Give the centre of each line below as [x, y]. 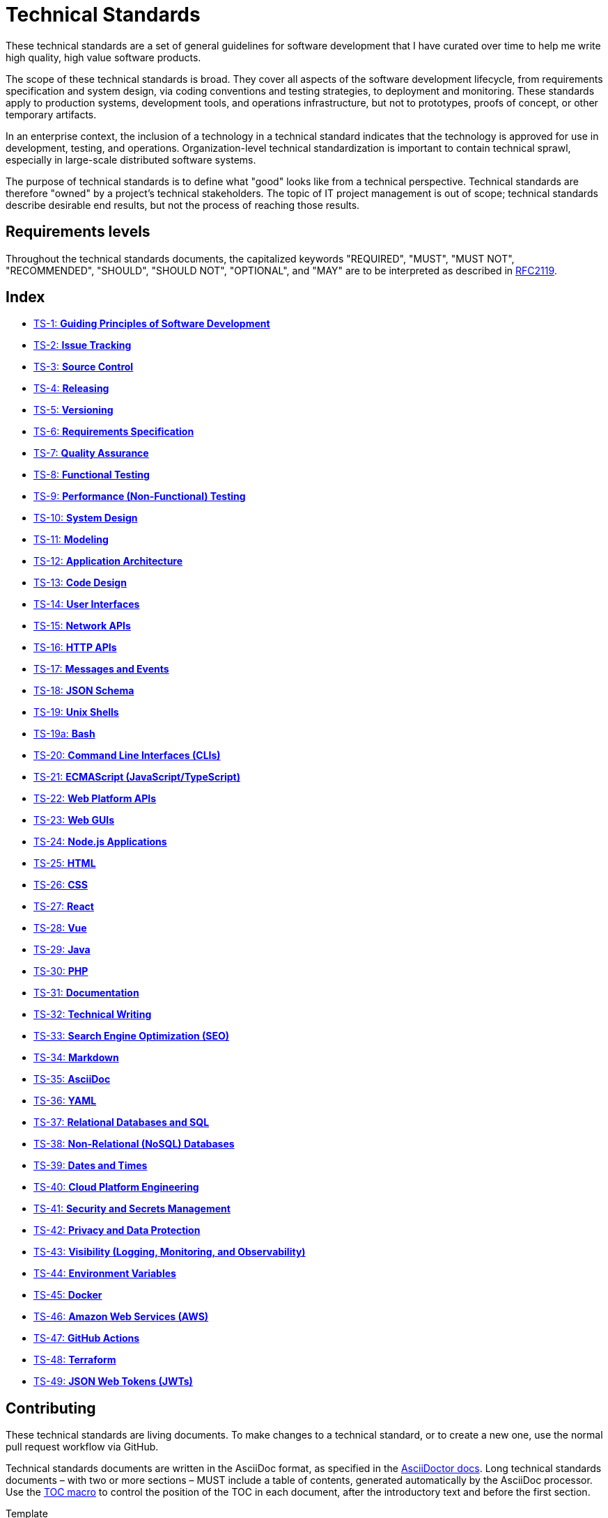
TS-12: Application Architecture [108, 561]
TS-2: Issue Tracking [83, 345]
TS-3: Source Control [84, 367]
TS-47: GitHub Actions [87, 1338]
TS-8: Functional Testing [92, 475]
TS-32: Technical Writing [93, 1015]
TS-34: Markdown [76, 1058]
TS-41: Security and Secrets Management [132, 1209]
